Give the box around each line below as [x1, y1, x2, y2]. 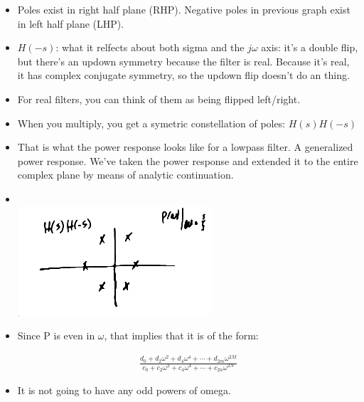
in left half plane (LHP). [17, 16, 124, 31]
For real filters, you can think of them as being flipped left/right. [17, 91, 301, 106]
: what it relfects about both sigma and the [55, 40, 245, 55]
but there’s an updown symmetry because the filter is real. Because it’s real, [17, 53, 350, 68]
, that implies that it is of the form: [104, 328, 259, 343]
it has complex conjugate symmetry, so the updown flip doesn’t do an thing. [17, 68, 350, 83]
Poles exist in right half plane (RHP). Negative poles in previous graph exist [17, 2, 350, 16]
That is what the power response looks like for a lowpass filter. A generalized [17, 139, 353, 154]
